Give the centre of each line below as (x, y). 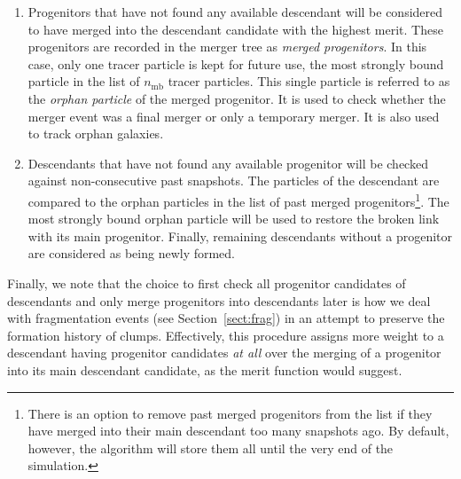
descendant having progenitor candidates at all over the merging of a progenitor (224, 353)
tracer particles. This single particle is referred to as (309, 81)
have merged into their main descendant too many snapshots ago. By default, (238, 431)
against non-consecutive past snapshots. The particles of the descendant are (234, 181)
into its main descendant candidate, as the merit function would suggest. (205, 369)
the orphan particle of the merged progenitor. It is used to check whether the (237, 98)
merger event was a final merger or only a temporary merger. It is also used (234, 116)
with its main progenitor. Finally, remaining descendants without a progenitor (240, 236)
